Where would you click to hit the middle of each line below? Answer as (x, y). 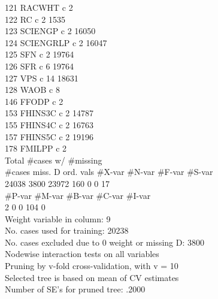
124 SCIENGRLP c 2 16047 (56, 42)
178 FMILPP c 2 (36, 148)
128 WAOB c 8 (32, 90)
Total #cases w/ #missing (54, 160)
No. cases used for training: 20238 (67, 230)
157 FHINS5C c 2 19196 (49, 136)
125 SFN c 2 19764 (40, 54)
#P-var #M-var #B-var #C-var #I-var (78, 195)
